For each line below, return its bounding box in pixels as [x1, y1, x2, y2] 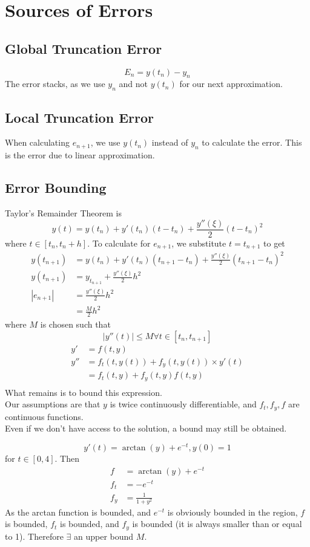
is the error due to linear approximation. [5, 149, 155, 161]
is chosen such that [40, 317, 111, 330]
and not [119, 77, 148, 90]
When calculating [5, 136, 70, 149]
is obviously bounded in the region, [167, 505, 298, 518]
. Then [54, 452, 79, 464]
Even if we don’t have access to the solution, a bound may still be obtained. [5, 422, 287, 435]
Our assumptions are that [5, 398, 101, 410]
